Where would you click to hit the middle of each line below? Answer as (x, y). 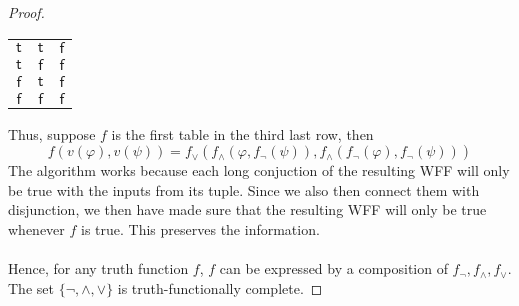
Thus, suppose (52, 133)
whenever (36, 228)
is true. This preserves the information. (200, 228)
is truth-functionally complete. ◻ (220, 287)
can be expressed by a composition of (333, 268)
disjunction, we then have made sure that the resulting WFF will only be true (247, 209)
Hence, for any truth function (98, 268)
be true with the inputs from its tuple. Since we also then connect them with (244, 189)
